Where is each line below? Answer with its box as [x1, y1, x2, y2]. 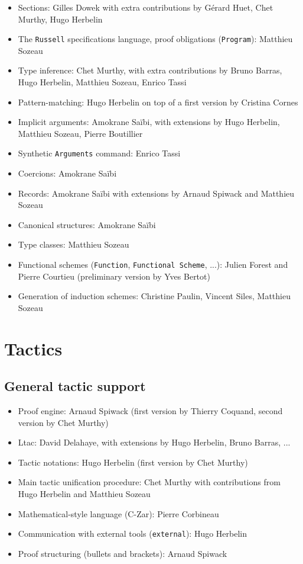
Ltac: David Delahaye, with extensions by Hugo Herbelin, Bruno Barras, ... [18, 436, 291, 448]
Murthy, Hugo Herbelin [18, 12, 103, 25]
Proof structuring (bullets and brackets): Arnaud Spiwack [18, 547, 227, 559]
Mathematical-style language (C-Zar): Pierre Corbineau [18, 507, 219, 520]
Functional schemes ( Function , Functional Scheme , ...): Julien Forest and [18, 258, 288, 271]
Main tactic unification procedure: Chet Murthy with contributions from [18, 476, 281, 488]
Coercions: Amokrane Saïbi [18, 167, 117, 180]
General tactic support [4, 377, 146, 395]
